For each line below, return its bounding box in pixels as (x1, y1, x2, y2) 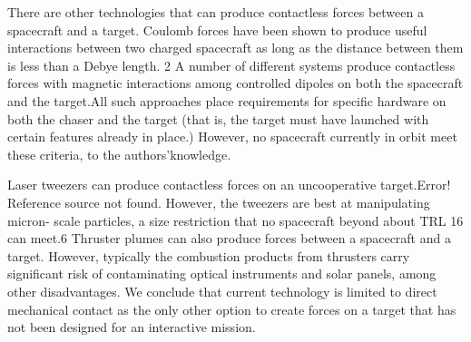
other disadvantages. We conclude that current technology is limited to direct (7, 281, 437, 300)
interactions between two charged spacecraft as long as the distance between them (7, 38, 464, 57)
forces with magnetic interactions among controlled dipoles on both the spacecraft (7, 73, 464, 93)
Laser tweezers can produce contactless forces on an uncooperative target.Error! (7, 175, 451, 194)
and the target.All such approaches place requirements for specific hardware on (7, 91, 446, 110)
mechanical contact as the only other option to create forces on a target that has (7, 299, 456, 318)
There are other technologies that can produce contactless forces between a (7, 3, 424, 21)
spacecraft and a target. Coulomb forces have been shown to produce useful (7, 20, 427, 39)
